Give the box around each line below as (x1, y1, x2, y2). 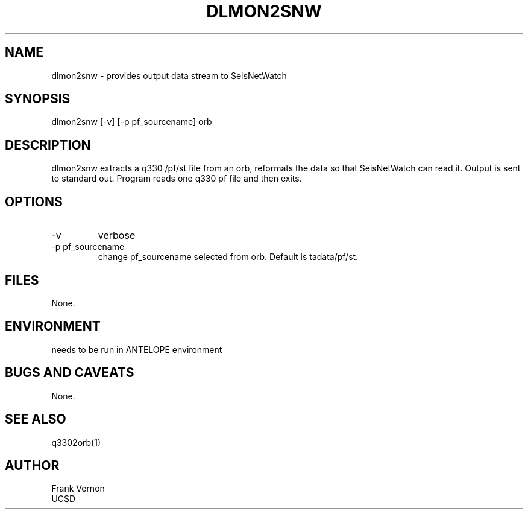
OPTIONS (5, 194, 63, 209)
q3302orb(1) (51, 437, 101, 448)
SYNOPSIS (5, 91, 71, 107)
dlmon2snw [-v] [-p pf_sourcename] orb (51, 116, 212, 127)
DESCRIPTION (5, 137, 91, 153)
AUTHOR (5, 457, 60, 473)
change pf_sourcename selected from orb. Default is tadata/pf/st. (98, 252, 359, 262)
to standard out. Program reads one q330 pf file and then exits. (51, 173, 302, 184)
